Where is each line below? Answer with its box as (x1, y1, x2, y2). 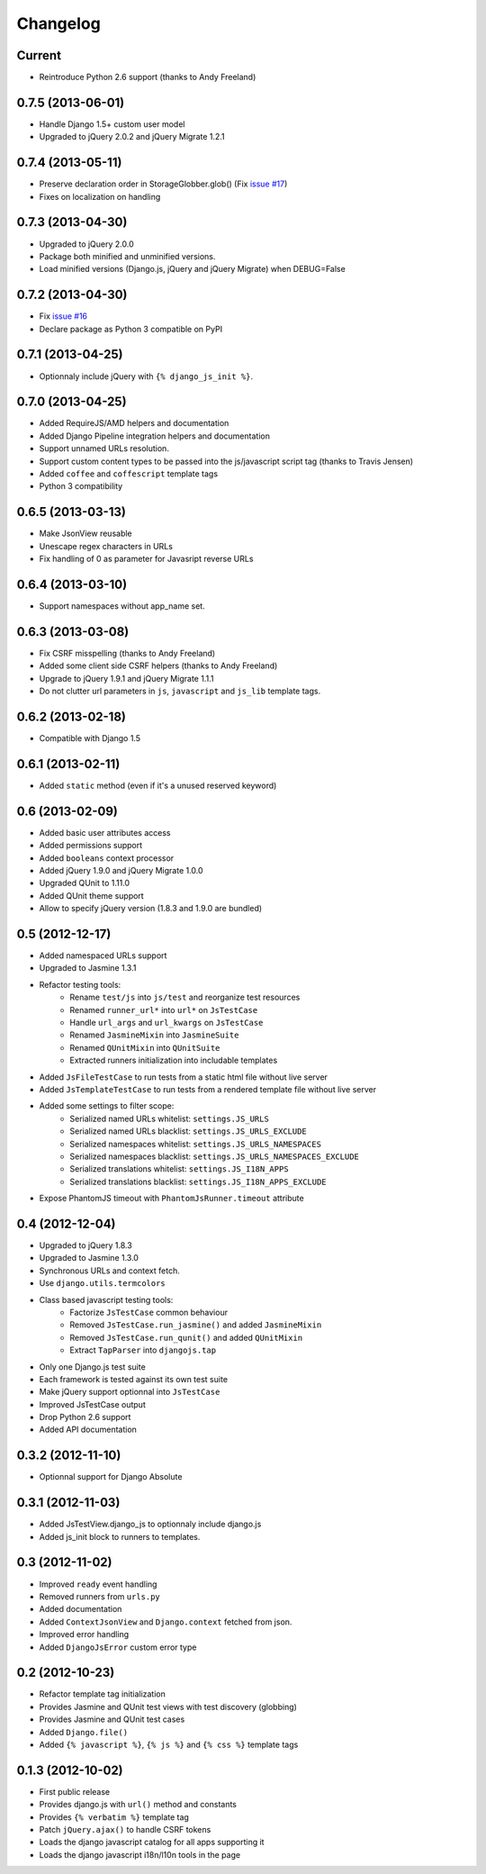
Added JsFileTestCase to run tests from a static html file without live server (39, 1072, 328, 1082)
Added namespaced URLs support (39, 950, 167, 961)
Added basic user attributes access (39, 827, 171, 837)
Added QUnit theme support (39, 890, 144, 901)
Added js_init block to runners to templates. (39, 1531, 201, 1542)
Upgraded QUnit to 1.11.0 (39, 878, 130, 889)
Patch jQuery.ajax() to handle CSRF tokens (39, 1824, 211, 1835)
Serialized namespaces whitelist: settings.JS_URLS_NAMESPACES (69, 1138, 321, 1149)
